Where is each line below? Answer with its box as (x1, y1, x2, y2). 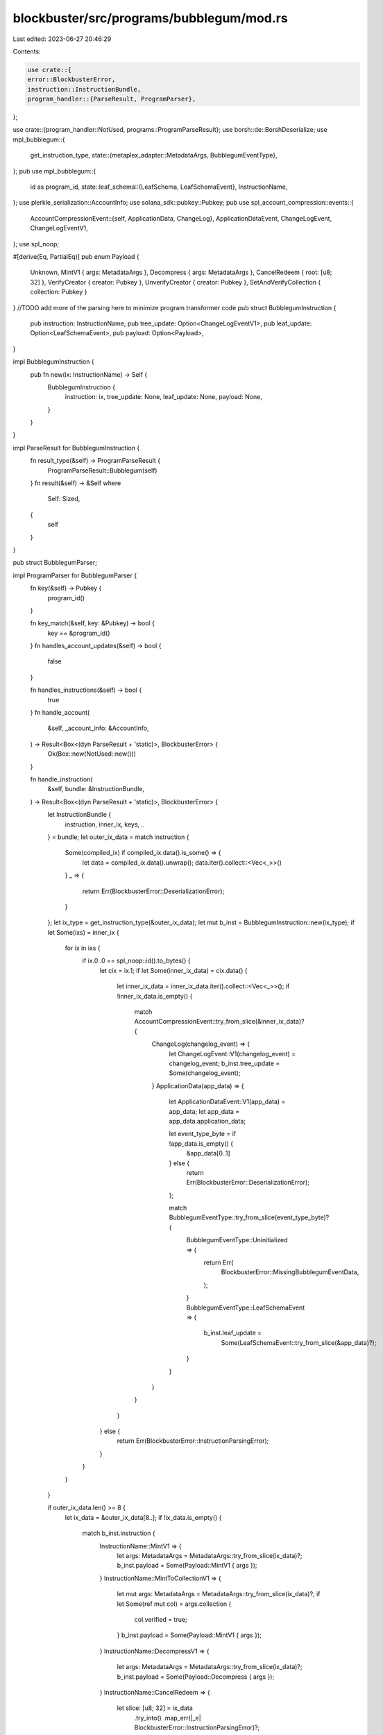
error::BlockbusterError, (27, 76, 116, 83)
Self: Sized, (47, 495, 80, 503)
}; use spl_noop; (12, 239, 59, 248)
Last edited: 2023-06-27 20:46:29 (12, 35, 112, 43)
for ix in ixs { (65, 944, 101, 952)
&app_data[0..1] (186, 1149, 230, 1158)
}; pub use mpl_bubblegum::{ (12, 167, 96, 175)
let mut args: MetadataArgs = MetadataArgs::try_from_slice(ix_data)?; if (117, 1590, 321, 1598)
